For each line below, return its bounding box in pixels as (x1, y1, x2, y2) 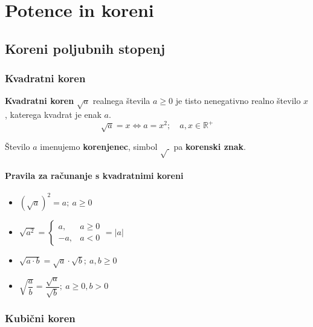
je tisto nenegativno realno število (175, 94, 301, 107)
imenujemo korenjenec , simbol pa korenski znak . (40, 140, 247, 152)
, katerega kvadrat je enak (5, 108, 102, 121)
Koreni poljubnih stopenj (5, 39, 166, 57)
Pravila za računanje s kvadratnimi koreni (5, 169, 184, 181)
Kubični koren (5, 311, 76, 326)
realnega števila (92, 94, 150, 107)
